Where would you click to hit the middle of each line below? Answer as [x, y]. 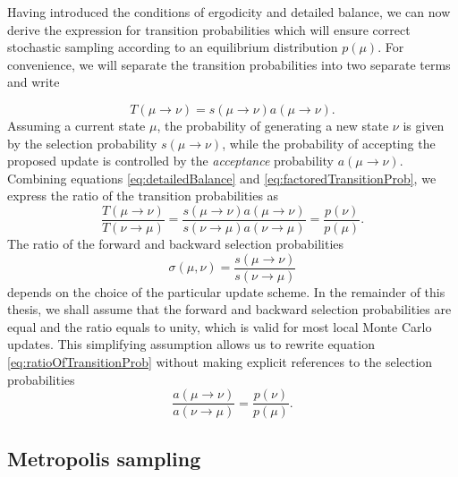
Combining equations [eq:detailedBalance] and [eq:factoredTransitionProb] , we [222, 178]
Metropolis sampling [104, 458]
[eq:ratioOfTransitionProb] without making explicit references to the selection [220, 362]
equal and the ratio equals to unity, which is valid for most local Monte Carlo [220, 326]
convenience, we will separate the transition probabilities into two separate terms [229, 64]
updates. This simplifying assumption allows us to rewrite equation [191, 344]
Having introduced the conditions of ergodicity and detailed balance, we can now [229, 12]
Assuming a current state [76, 125]
